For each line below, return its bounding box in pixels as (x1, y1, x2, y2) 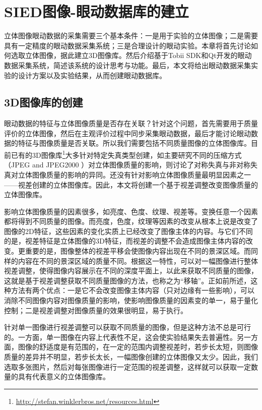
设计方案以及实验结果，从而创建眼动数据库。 (18, 70, 166, 80)
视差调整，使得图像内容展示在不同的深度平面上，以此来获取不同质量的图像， (4, 265, 258, 276)
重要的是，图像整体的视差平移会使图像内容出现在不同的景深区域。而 (25, 246, 251, 256)
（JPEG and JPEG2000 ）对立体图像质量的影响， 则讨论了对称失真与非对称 (4, 159, 251, 170)
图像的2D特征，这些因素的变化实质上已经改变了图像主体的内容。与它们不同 (4, 225, 253, 236)
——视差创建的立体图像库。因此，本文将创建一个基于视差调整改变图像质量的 (4, 179, 258, 190)
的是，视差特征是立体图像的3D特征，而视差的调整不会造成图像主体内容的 (4, 236, 246, 246)
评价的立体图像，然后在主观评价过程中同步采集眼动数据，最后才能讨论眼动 (4, 128, 251, 138)
